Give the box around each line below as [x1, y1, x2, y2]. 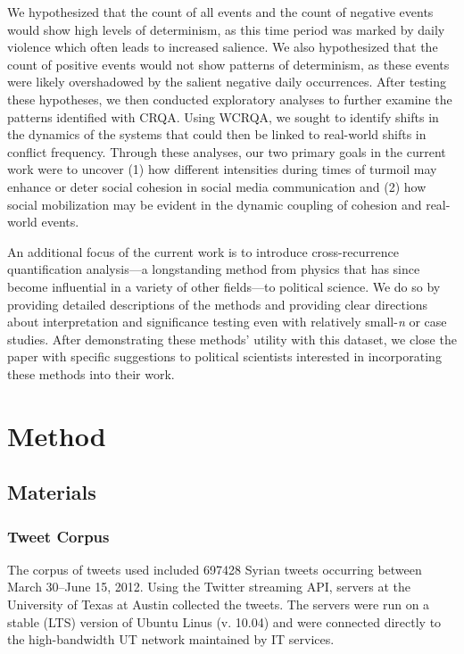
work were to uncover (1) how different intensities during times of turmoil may [7, 160, 437, 178]
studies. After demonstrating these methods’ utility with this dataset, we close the [7, 329, 457, 348]
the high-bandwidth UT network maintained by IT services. [7, 630, 335, 649]
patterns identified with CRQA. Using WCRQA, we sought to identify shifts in [7, 107, 439, 126]
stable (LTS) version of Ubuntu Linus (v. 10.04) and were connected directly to [7, 612, 442, 631]
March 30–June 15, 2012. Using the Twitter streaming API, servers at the [7, 577, 410, 596]
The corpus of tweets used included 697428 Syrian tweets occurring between [7, 559, 422, 578]
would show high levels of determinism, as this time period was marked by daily [7, 20, 445, 38]
